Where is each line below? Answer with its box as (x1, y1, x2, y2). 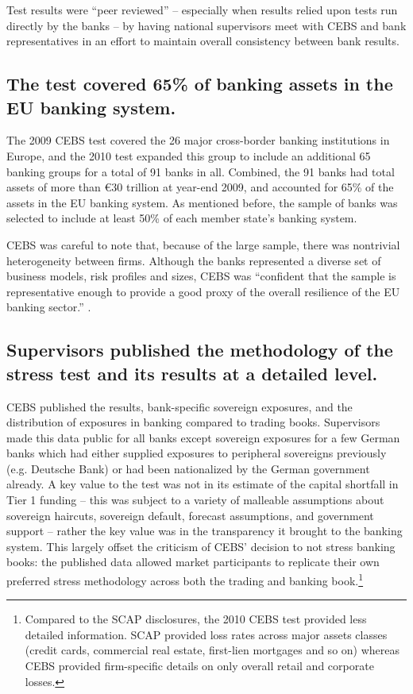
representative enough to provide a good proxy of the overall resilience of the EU (6, 283, 400, 299)
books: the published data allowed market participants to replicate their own (6, 553, 380, 570)
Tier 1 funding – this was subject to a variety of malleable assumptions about (6, 492, 384, 508)
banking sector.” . (6, 299, 91, 315)
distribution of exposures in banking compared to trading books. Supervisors (6, 414, 380, 430)
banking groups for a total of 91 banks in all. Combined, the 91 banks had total (6, 163, 395, 179)
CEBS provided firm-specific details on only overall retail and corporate (25, 657, 374, 674)
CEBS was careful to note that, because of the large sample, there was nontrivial (6, 236, 400, 253)
